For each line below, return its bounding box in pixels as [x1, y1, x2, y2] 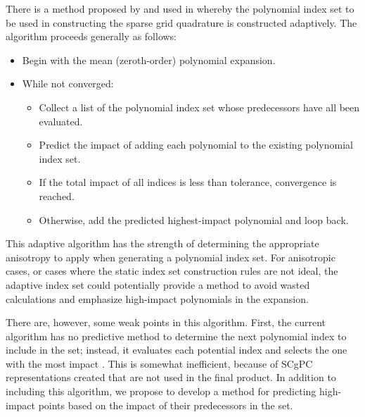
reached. [39, 188, 75, 203]
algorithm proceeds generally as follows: [6, 29, 177, 44]
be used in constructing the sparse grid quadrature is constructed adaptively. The [6, 15, 357, 30]
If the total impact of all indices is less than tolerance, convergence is [39, 175, 337, 189]
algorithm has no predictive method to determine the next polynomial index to [6, 328, 347, 343]
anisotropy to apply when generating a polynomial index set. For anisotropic [6, 249, 335, 264]
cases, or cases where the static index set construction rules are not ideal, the [6, 263, 338, 278]
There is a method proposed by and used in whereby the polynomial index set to [6, 1, 354, 15]
